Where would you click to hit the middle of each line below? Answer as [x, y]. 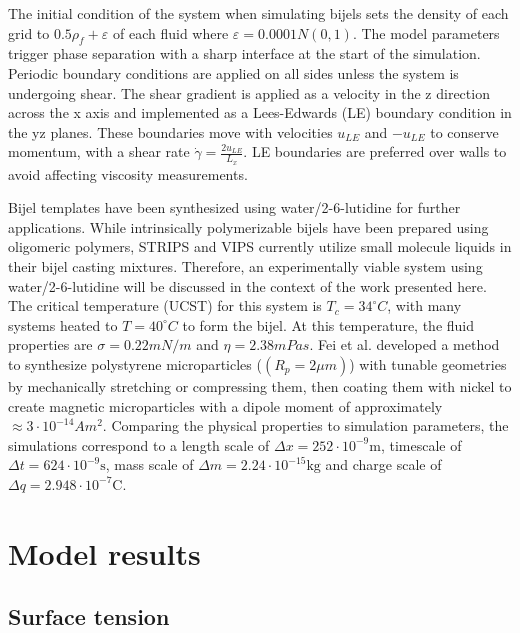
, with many [424, 305]
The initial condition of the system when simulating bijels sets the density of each [258, 13]
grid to [29, 32]
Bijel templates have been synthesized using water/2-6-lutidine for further [234, 207]
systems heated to [63, 324]
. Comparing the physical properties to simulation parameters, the [305, 425]
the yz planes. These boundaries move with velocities [170, 131]
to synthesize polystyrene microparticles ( [135, 363]
